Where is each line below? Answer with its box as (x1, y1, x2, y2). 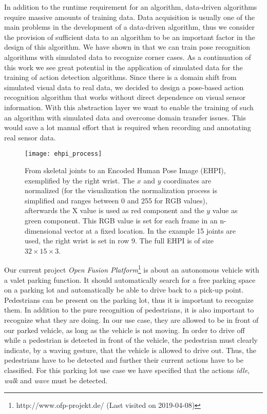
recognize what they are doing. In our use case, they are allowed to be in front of (4, 314, 259, 325)
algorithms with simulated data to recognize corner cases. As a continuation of (4, 51, 251, 62)
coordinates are (163, 175, 212, 185)
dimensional (25, 225, 62, 236)
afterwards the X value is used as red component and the (25, 205, 204, 216)
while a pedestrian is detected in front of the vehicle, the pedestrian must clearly (4, 335, 258, 345)
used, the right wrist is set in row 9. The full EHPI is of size (25, 235, 214, 246)
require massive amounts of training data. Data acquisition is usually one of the (4, 11, 255, 22)
